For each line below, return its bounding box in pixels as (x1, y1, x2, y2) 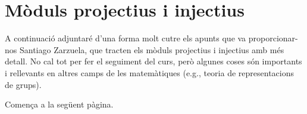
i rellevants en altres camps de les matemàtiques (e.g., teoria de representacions (5, 66, 294, 79)
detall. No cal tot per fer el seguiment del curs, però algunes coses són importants (5, 55, 302, 67)
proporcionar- (248, 32, 298, 44)
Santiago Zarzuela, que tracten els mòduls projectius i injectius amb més (19, 43, 284, 56)
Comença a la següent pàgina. (5, 98, 114, 110)
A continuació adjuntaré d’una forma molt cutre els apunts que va (5, 32, 246, 44)
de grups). (5, 78, 42, 90)
